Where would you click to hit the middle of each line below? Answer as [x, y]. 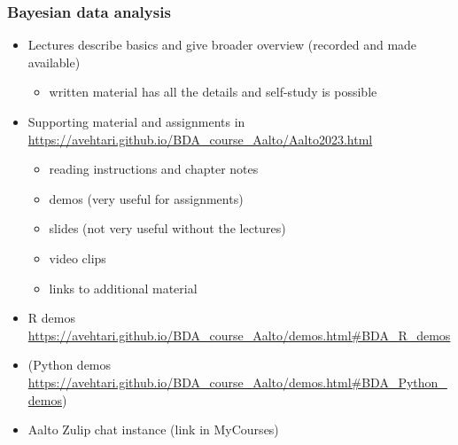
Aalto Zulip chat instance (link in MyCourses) [153, 429]
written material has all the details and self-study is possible [213, 92]
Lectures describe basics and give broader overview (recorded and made [222, 45]
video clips [78, 258]
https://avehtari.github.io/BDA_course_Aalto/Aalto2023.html [200, 139]
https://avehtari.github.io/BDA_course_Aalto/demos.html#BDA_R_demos [239, 335]
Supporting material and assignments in [136, 121]
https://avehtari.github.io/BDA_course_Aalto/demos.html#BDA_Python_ [237, 382]
